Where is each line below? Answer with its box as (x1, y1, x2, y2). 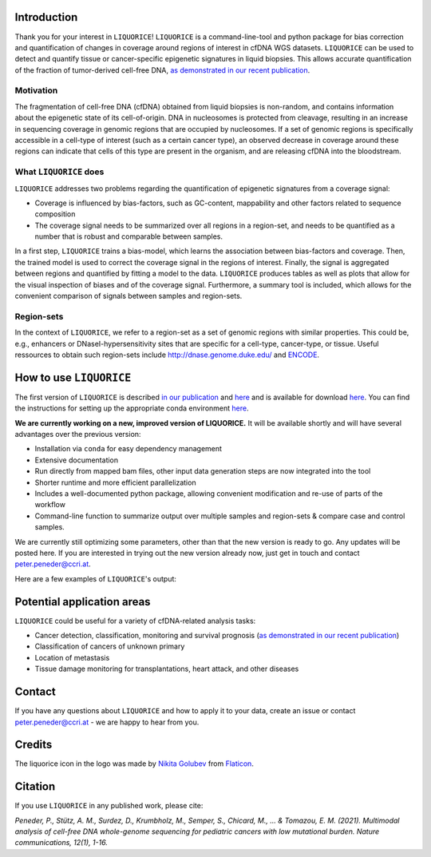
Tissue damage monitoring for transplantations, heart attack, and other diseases (34, 664, 299, 674)
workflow (34, 500, 65, 510)
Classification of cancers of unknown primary (34, 641, 185, 651)
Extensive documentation (34, 455, 119, 465)
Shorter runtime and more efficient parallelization (34, 478, 196, 487)
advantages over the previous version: (14, 430, 141, 439)
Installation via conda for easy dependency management (34, 444, 223, 454)
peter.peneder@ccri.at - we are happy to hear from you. (14, 717, 200, 727)
